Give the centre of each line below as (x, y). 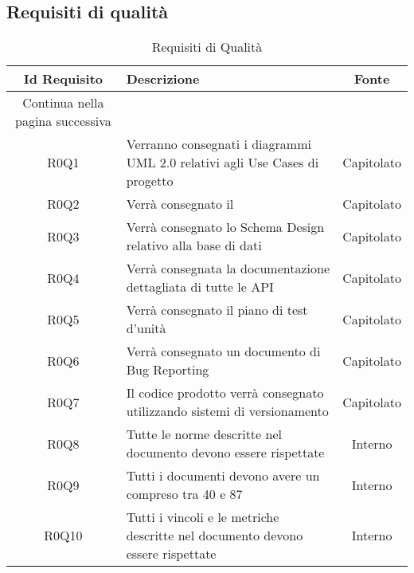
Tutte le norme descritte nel (204, 434)
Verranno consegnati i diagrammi (219, 144)
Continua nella (63, 103)
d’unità (146, 328)
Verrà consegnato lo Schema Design (225, 227)
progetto (150, 181)
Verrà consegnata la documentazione (228, 269)
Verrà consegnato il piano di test (217, 310)
